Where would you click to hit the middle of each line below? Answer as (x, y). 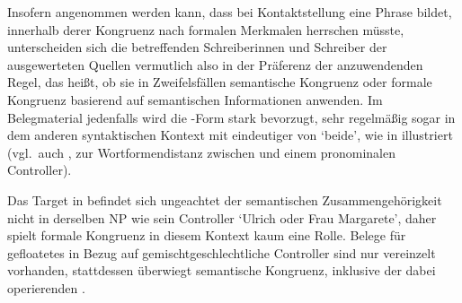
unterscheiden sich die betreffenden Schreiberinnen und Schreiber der (197, 47)
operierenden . (46, 287)
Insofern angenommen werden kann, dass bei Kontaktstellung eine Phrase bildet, (230, 12)
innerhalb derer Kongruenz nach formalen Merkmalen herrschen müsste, (206, 29)
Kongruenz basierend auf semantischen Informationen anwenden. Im (195, 99)
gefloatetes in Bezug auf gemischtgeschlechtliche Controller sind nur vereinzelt (222, 252)
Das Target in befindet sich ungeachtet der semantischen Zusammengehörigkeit (225, 199)
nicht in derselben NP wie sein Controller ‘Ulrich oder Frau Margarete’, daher (222, 217)
